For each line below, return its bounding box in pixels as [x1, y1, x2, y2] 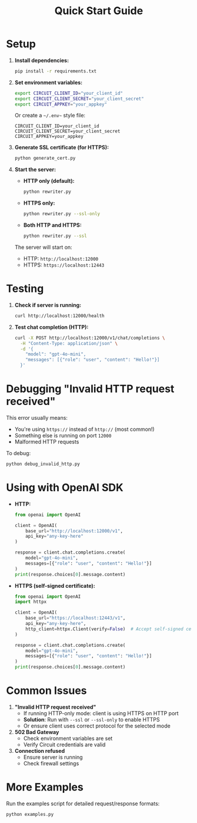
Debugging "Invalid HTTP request [6, 382, 175, 396]
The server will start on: [14, 243, 72, 251]
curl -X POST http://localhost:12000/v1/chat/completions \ [14, 335, 165, 341]
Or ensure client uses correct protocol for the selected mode [23, 722, 171, 729]
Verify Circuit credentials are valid [23, 741, 106, 748]
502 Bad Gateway [14, 728, 59, 735]
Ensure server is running [23, 753, 84, 761]
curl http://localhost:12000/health [14, 312, 105, 319]
